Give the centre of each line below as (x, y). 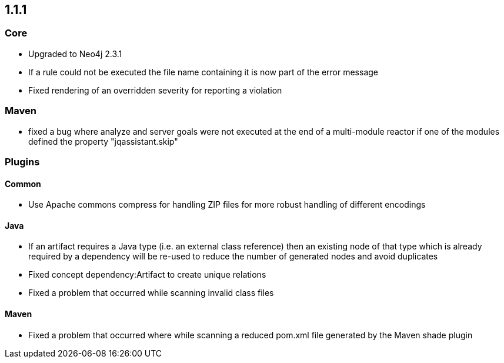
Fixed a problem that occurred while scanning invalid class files (151, 293)
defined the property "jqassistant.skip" (103, 141)
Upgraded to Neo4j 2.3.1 (75, 54)
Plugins (22, 161)
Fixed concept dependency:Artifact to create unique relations (147, 275)
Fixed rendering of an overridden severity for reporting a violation (155, 90)
